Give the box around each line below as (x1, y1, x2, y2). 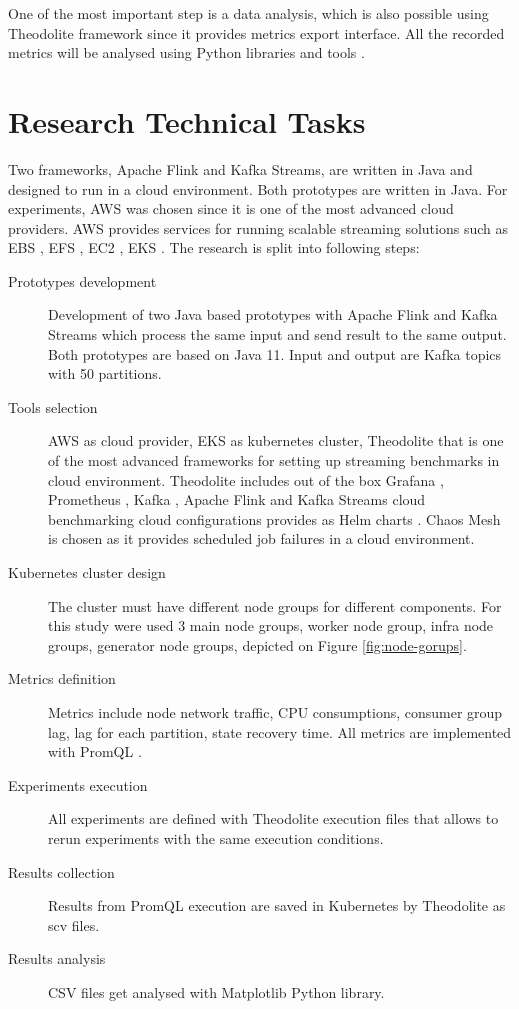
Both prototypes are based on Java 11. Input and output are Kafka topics (48, 343, 502, 364)
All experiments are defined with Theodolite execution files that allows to (48, 808, 499, 829)
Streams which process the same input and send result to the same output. (48, 324, 507, 345)
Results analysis (8, 948, 106, 969)
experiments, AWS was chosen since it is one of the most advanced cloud (8, 198, 454, 219)
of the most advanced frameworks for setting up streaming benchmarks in (48, 450, 500, 471)
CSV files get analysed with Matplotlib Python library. (48, 981, 385, 1002)
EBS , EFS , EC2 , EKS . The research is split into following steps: (8, 237, 420, 258)
